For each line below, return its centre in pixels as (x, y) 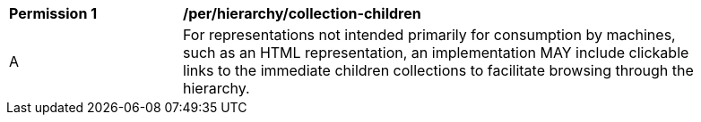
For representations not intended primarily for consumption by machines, (429, 35)
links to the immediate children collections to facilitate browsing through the (438, 70)
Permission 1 (53, 13)
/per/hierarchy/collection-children (302, 13)
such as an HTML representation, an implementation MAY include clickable (436, 53)
